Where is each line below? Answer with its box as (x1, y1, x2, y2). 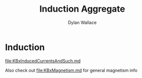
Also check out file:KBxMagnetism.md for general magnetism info (5, 67, 138, 73)
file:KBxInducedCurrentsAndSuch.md (5, 58, 81, 64)
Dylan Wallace (68, 19, 97, 25)
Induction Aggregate (39, 3, 125, 15)
